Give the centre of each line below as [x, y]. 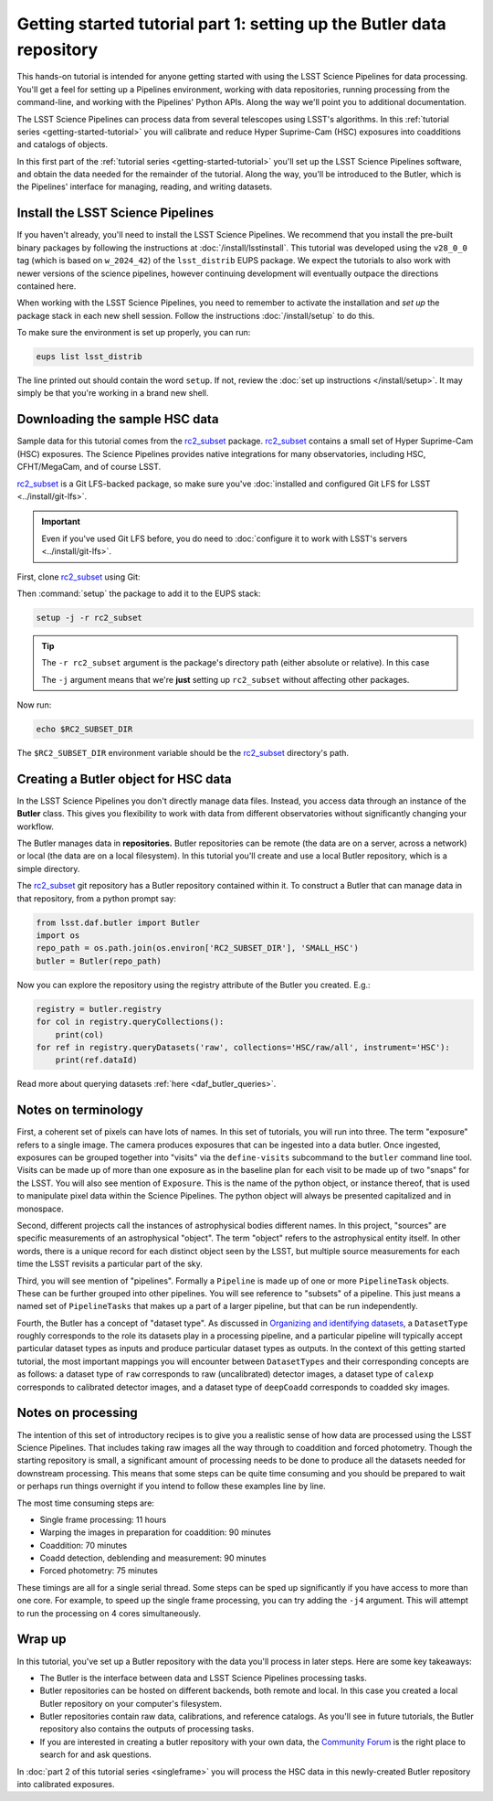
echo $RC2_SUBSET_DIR [84, 730]
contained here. [47, 286]
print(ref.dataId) [96, 1060]
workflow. [35, 826]
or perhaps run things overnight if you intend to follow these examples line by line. [171, 1487]
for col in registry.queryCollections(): [130, 1022]
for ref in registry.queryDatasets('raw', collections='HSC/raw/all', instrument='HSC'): [243, 1047]
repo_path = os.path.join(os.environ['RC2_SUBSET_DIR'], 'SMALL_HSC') [198, 948]
